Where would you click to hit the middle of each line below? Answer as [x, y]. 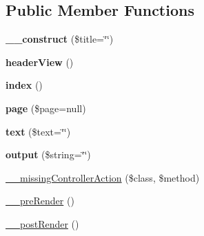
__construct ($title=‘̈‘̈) [60, 39]
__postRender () [42, 223]
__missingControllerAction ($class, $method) [103, 177]
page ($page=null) [46, 108]
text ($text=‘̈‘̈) [38, 131]
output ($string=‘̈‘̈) [48, 154]
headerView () [40, 62]
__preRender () [40, 201]
